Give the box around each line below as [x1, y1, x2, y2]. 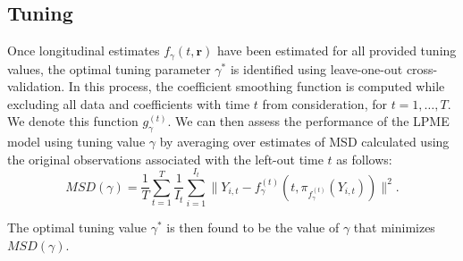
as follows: [336, 149, 392, 168]
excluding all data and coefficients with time [7, 94, 250, 113]
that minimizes [353, 218, 435, 237]
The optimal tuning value [7, 218, 147, 237]
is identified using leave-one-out [230, 59, 403, 78]
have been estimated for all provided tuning [216, 41, 457, 60]
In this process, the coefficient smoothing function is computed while [68, 77, 445, 96]
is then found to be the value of [166, 218, 340, 237]
